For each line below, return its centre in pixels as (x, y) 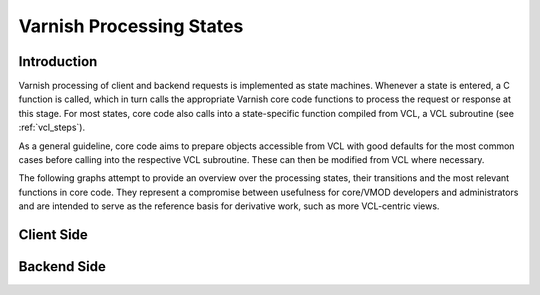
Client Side (53, 234)
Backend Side (62, 266)
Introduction (58, 61)
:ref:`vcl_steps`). (51, 127)
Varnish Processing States (131, 26)
